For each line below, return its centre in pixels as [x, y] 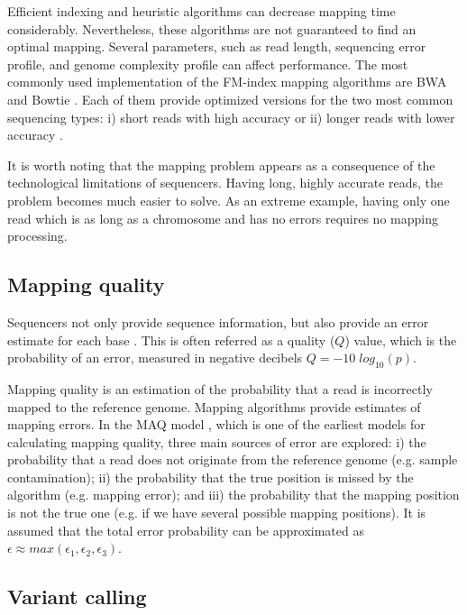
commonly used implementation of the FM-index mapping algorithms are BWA [227, 82]
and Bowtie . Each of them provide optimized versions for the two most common [230, 99]
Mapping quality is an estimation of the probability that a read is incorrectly [220, 388]
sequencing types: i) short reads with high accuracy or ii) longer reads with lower [231, 117]
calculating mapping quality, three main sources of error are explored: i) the [217, 441]
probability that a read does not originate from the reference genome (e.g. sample [233, 459]
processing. [37, 236]
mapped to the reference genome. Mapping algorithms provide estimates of [214, 406]
